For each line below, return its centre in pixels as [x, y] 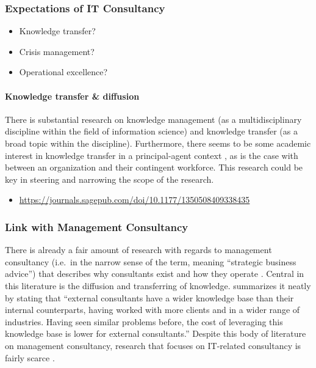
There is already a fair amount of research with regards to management [138, 250]
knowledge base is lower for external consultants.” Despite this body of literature [156, 333]
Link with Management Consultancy [97, 226]
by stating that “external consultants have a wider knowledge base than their [149, 297]
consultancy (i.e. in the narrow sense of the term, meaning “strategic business [151, 261]
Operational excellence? [63, 72]
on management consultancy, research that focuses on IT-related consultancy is [153, 345]
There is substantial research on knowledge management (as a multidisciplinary [153, 119]
